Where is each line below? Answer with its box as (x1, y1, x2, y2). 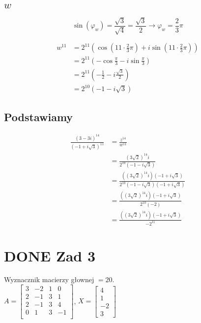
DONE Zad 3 (4, 245, 96, 265)
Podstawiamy (4, 109, 73, 124)
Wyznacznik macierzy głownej (4, 274, 94, 284)
